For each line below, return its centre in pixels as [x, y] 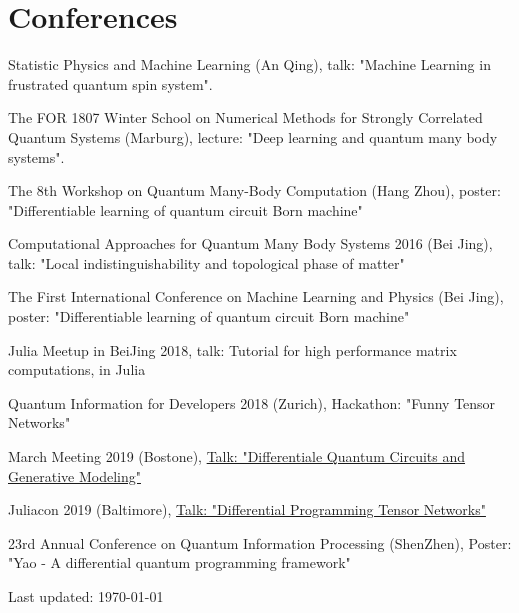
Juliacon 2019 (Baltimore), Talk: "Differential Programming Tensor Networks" [247, 509]
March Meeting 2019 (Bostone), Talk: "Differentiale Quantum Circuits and [237, 456]
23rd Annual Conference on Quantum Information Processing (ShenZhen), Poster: [260, 542]
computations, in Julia [77, 369]
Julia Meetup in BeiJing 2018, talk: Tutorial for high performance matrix [232, 349]
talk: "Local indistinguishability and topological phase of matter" [206, 262]
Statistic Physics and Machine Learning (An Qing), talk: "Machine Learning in [249, 64]
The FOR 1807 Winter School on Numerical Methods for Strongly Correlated [245, 117]
